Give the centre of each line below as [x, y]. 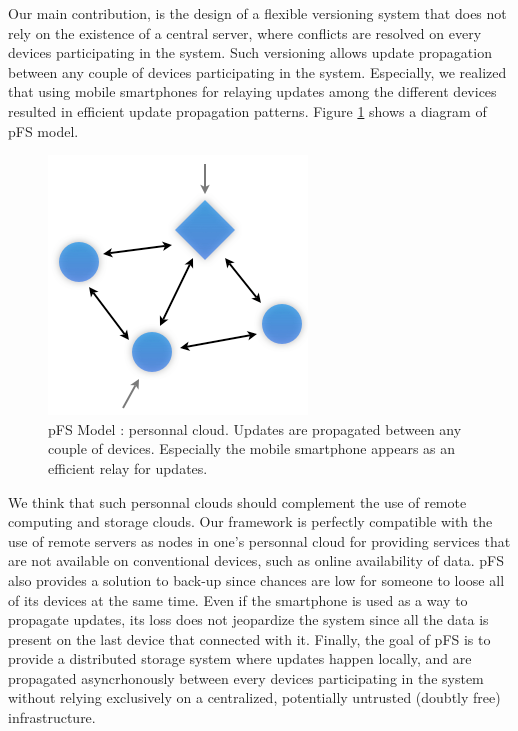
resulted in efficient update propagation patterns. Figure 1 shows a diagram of [247, 110]
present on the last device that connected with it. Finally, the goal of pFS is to [249, 638]
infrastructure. [52, 717]
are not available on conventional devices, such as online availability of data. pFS [256, 560]
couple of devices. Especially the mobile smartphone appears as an [252, 448]
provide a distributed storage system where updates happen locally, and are [240, 658]
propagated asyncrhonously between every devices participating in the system [246, 677]
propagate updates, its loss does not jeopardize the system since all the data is [248, 619]
